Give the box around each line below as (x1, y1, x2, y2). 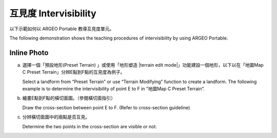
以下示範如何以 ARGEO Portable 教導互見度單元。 (9, 26, 114, 32)
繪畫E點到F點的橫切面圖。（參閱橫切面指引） (22, 95, 115, 101)
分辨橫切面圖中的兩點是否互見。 (22, 114, 90, 120)
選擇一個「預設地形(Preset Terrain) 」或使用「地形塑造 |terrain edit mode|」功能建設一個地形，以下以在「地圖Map (22, 62, 264, 68)
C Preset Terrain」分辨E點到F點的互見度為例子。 (22, 69, 125, 75)
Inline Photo (9, 48, 49, 57)
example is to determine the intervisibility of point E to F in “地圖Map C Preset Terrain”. (22, 86, 205, 92)
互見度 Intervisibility (9, 8, 97, 19)
